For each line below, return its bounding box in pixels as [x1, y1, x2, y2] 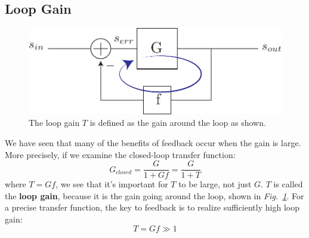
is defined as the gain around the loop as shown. [89, 116, 266, 129]
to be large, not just [178, 178, 252, 190]
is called [273, 178, 303, 190]
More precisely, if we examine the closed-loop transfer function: [5, 148, 236, 160]
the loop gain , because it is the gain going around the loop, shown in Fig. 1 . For [5, 189, 304, 202]
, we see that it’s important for [55, 178, 168, 190]
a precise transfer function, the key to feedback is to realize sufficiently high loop [5, 201, 299, 214]
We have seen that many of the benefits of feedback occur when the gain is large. [5, 136, 301, 149]
